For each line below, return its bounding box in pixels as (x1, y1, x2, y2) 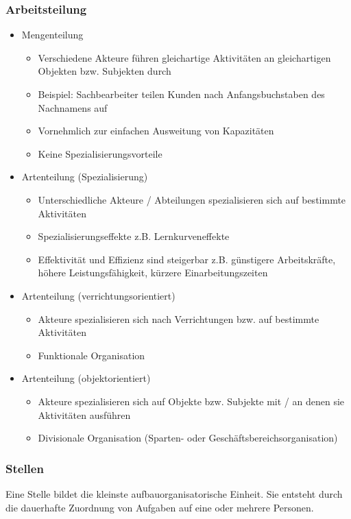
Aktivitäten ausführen (38, 407, 131, 422)
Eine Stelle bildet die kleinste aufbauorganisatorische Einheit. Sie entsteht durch (5, 486, 343, 500)
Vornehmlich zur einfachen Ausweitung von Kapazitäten (38, 123, 274, 138)
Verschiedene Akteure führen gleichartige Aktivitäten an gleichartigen (38, 50, 331, 64)
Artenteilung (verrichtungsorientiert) (21, 288, 175, 302)
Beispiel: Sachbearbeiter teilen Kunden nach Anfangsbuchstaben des (38, 87, 325, 101)
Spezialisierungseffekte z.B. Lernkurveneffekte (38, 229, 230, 243)
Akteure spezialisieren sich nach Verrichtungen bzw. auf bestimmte (38, 311, 319, 326)
